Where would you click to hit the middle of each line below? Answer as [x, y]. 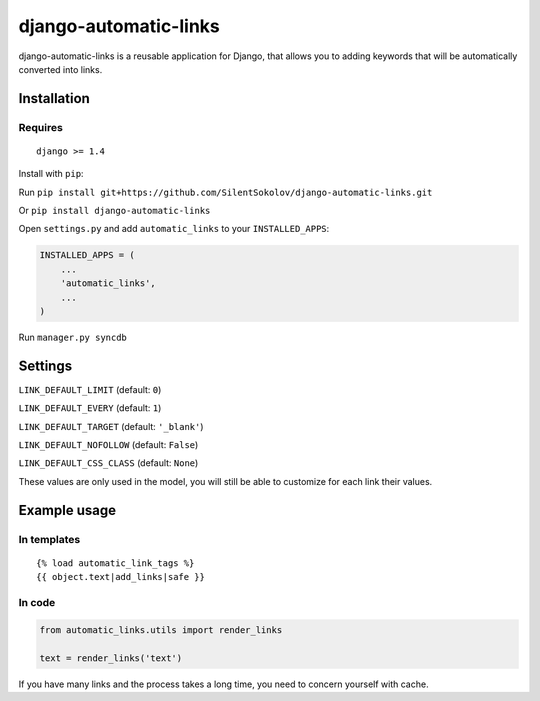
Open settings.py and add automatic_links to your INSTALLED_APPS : [174, 229]
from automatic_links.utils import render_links [161, 629]
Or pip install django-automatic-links [114, 211]
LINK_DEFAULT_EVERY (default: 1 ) [90, 408]
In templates [49, 539]
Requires [41, 127]
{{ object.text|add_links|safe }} [120, 577]
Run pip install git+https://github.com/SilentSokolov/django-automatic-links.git [225, 192]
